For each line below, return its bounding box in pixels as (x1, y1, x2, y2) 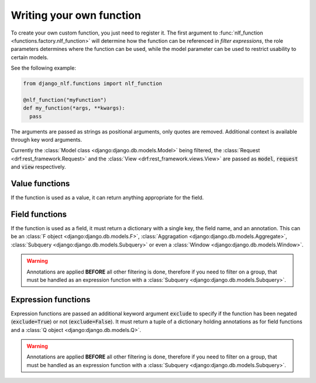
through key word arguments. (11, 136, 82, 143)
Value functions (11, 179, 70, 189)
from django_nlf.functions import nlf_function (23, 80, 162, 87)
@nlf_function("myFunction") (23, 97, 107, 103)
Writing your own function (11, 9, 142, 22)
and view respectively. (11, 163, 67, 170)
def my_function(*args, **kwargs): (23, 105, 125, 111)
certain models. (11, 53, 49, 61)
